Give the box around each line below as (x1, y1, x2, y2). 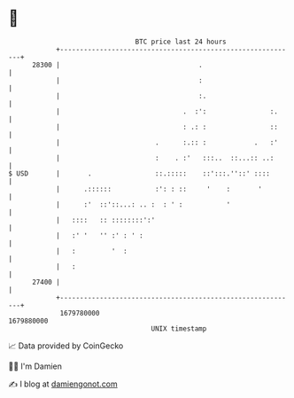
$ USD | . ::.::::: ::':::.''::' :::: (8, 168, 271, 178)
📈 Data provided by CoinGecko (8, 340, 124, 351)
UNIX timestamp (151, 324, 207, 333)
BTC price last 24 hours (135, 37, 227, 46)
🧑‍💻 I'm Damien (8, 361, 63, 371)
